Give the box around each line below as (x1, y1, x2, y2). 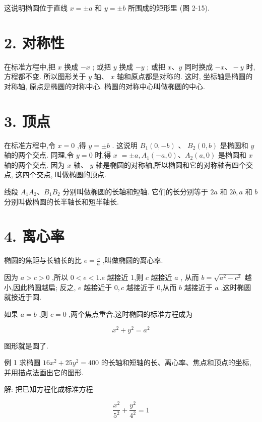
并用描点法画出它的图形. (4, 367, 84, 377)
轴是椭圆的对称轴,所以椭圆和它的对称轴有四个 (96, 159, 246, 170)
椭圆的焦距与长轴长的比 (4, 255, 82, 265)
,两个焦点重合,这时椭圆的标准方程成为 (69, 308, 193, 319)
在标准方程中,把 (4, 61, 55, 72)
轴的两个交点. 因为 (4, 159, 65, 170)
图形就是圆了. (4, 340, 48, 350)
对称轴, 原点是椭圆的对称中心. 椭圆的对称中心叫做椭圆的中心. (4, 81, 205, 91)
